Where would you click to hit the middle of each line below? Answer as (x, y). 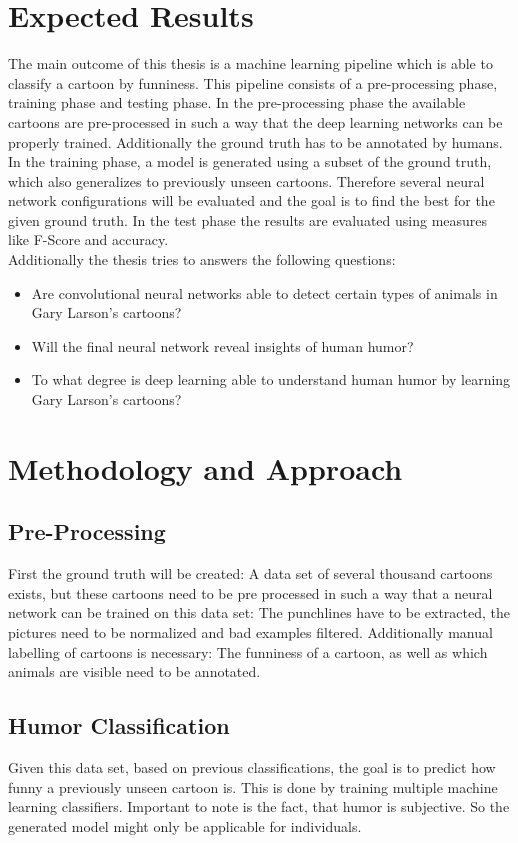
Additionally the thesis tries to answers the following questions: (202, 259)
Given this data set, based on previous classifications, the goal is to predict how (252, 766)
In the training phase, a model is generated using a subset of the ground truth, (250, 161)
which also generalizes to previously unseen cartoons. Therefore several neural (246, 180)
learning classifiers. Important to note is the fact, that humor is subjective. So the (259, 806)
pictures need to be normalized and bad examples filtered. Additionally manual (250, 631)
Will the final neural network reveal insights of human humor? (222, 345)
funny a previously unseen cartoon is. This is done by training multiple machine (253, 786)
